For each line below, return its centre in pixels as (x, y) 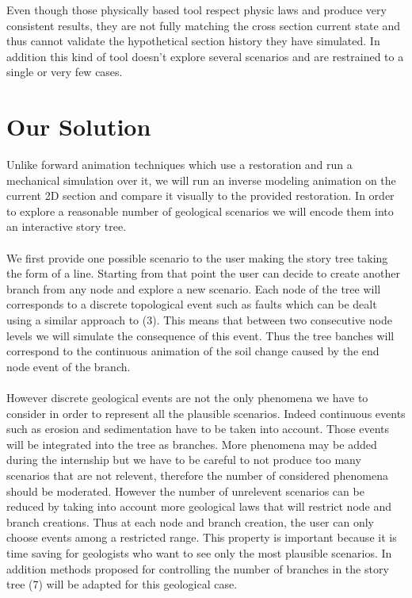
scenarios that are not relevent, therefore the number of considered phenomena (197, 475)
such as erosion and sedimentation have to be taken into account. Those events (198, 429)
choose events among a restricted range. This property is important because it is (202, 537)
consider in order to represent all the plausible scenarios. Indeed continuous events (206, 413)
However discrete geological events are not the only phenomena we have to (187, 397)
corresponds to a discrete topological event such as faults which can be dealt (192, 304)
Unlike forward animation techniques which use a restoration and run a (179, 165)
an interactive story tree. (67, 226)
